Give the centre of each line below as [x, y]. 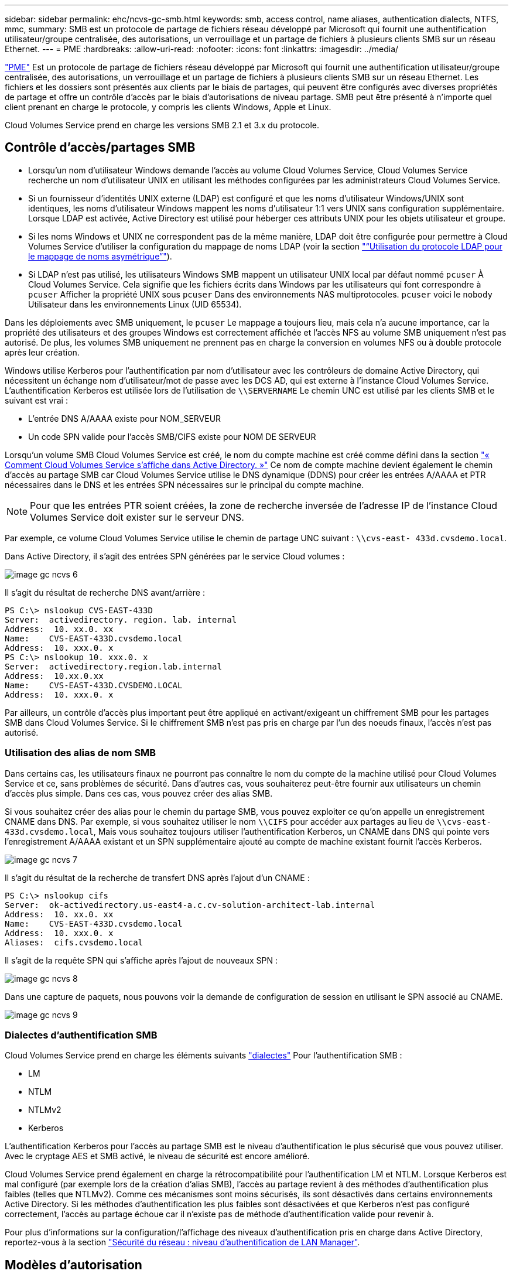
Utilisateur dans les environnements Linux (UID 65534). [135, 304]
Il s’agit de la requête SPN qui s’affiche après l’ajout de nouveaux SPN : [141, 960]
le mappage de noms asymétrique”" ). [100, 256]
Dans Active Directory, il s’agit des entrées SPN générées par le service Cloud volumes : [175, 556]
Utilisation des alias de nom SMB [81, 753]
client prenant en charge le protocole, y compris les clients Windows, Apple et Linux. [168, 107]
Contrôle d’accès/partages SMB [100, 148]
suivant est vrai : [36, 400]
